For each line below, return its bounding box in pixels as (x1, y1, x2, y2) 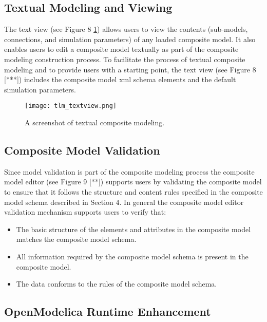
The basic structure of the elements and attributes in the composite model (16, 223, 251, 234)
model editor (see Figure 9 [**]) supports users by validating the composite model (4, 176, 262, 187)
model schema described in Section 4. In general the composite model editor (4, 196, 244, 207)
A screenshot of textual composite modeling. (25, 117, 165, 128)
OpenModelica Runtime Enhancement (4, 304, 211, 319)
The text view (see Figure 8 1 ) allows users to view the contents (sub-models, (4, 24, 248, 34)
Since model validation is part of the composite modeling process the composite (4, 166, 255, 177)
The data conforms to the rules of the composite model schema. (16, 278, 217, 289)
